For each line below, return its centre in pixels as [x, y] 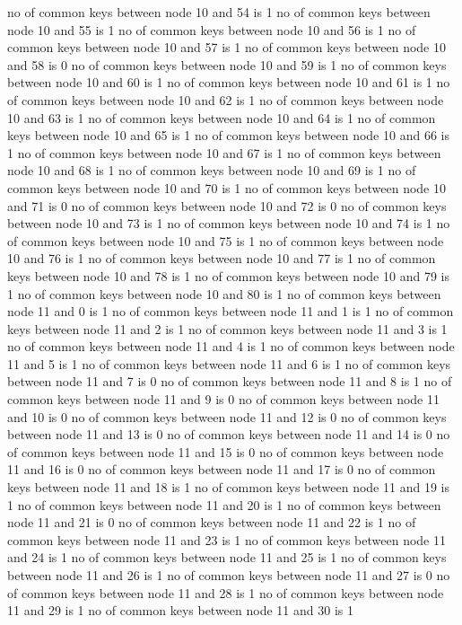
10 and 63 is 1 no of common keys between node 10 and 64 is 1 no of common [222, 117]
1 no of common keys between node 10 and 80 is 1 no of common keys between [224, 293]
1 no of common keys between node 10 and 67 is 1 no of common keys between [224, 152]
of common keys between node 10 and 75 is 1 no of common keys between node [226, 240]
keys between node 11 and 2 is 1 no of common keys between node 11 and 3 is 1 [227, 328]
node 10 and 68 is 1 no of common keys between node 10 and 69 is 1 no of [212, 170]
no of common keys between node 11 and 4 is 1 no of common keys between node [231, 346]
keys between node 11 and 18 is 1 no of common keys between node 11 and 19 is [228, 487]
